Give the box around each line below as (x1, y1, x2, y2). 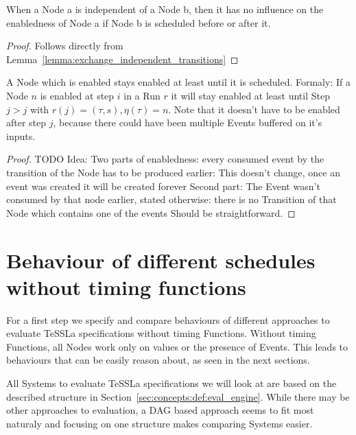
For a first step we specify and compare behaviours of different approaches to (6, 312, 330, 327)
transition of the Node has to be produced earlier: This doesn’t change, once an (6, 165, 340, 179)
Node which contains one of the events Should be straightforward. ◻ (6, 205, 296, 220)
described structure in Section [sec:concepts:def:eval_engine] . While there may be (6, 389, 350, 403)
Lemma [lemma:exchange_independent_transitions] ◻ (6, 51, 239, 66)
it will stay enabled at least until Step (171, 88, 330, 102)
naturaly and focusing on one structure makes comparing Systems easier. (6, 416, 313, 430)
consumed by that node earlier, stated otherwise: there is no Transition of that (6, 192, 337, 207)
